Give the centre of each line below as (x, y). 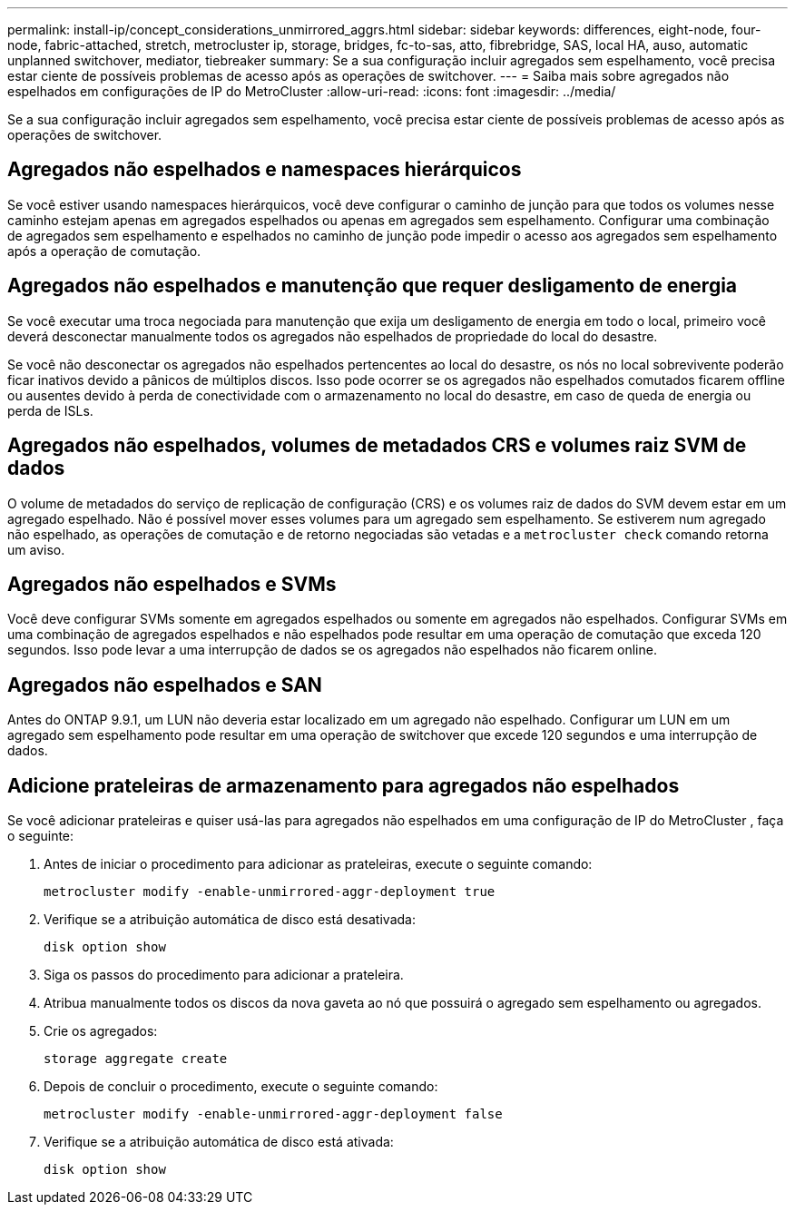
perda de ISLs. (50, 410)
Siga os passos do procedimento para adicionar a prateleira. (224, 975)
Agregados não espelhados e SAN (165, 685)
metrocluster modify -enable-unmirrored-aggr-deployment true (270, 892)
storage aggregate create (136, 1059)
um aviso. (36, 549)
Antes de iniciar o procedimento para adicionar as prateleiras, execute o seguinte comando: (318, 864)
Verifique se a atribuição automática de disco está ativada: (219, 1142)
